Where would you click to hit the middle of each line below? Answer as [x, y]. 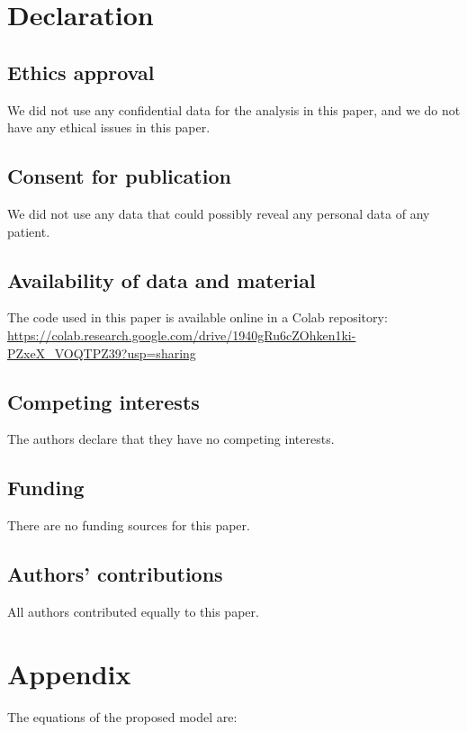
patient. [29, 231]
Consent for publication [119, 176]
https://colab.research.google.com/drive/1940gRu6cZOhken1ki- [182, 334]
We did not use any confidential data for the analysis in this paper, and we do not [234, 109]
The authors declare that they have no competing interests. [171, 439]
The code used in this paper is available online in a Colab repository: [198, 317]
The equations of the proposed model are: [122, 716]
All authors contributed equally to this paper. [133, 611]
